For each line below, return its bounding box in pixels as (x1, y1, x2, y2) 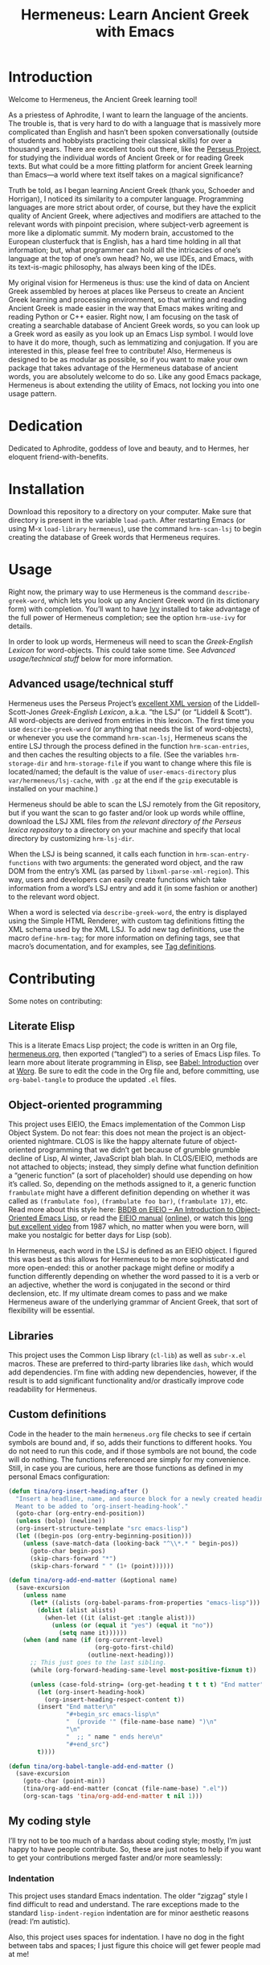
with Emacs (95, 22, 175, 41)
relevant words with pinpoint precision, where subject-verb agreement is (8, 219, 249, 229)
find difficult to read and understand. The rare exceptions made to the (8, 1899, 239, 1909)
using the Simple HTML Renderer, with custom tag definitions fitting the (8, 916, 245, 925)
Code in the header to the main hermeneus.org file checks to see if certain (8, 1428, 252, 1439)
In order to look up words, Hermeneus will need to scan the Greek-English (8, 636, 253, 646)
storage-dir (8, 759, 48, 768)
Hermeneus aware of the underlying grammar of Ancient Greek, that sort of (8, 1297, 259, 1307)
